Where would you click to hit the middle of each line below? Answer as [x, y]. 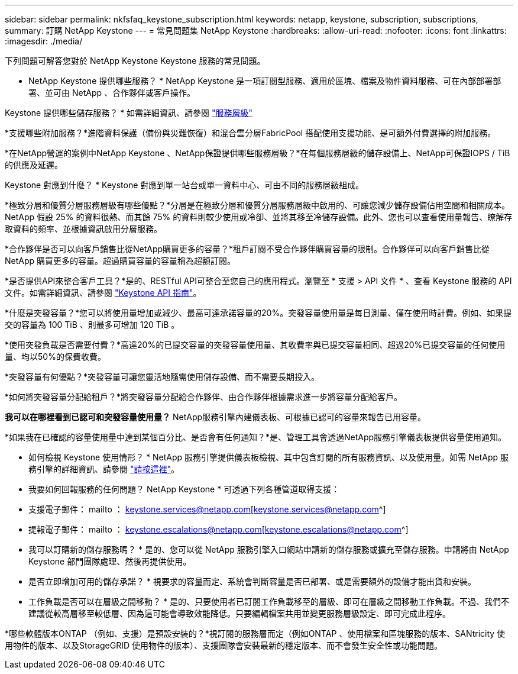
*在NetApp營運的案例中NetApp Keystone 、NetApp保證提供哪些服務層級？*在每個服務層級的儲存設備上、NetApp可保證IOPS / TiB [258, 153]
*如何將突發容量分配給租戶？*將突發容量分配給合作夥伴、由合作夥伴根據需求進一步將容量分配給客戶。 [204, 397]
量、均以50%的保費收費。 [55, 357]
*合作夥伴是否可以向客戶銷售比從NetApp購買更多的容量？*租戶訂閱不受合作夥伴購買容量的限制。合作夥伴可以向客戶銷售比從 [247, 249]
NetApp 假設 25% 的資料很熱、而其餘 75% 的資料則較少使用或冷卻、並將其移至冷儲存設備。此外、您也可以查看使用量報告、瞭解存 [259, 217]
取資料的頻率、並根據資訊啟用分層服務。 [83, 229]
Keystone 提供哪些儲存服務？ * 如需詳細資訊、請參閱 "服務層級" [129, 113]
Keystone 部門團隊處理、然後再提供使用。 [110, 561]
